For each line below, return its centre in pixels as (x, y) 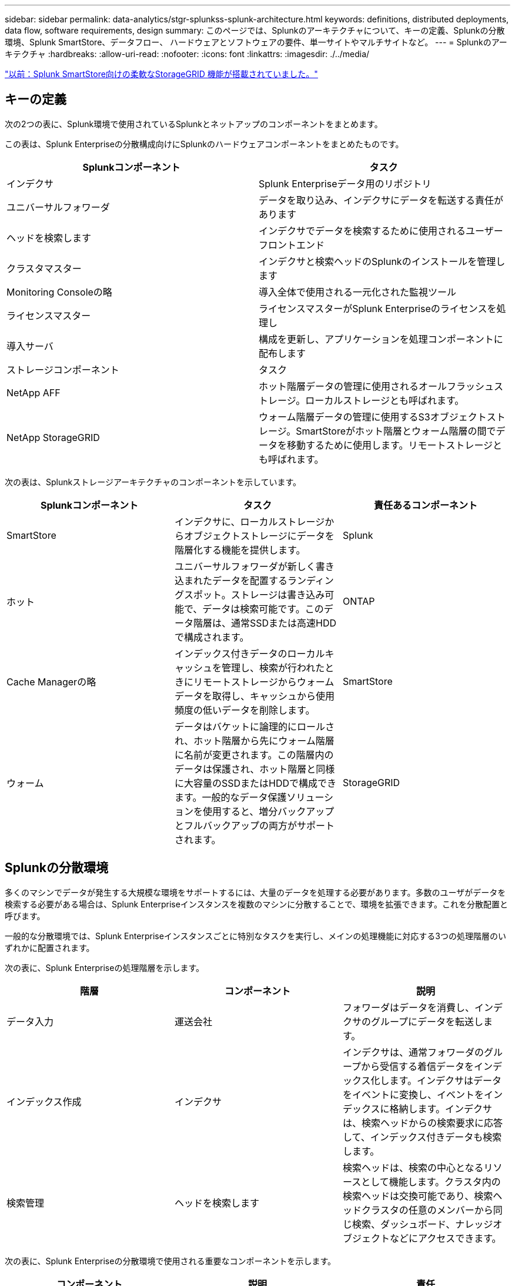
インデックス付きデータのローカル (250, 653)
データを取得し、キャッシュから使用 (254, 696)
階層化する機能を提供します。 (240, 550)
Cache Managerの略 (51, 682)
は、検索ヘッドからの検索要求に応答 (422, 1123)
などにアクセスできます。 (445, 1238)
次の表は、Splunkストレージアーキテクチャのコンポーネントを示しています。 (153, 482)
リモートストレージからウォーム (264, 682)
